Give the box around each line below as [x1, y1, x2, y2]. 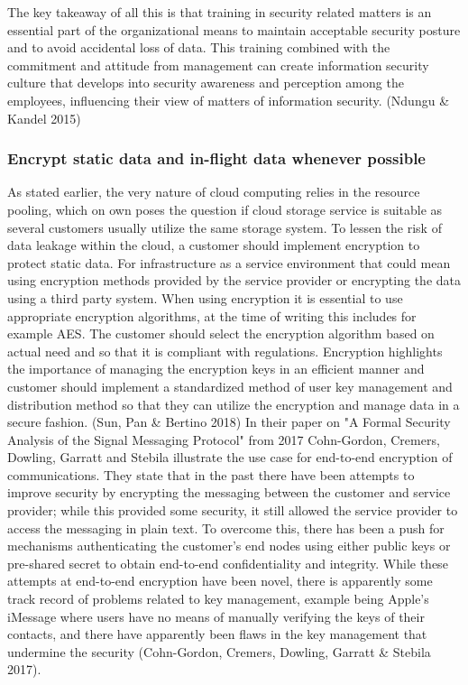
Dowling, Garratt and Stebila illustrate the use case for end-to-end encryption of [7, 448, 453, 467]
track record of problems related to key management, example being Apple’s [7, 589, 429, 608]
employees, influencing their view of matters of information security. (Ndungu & [7, 90, 450, 109]
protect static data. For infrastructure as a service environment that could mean [7, 253, 451, 272]
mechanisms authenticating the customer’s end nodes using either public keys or [7, 536, 451, 555]
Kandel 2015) [7, 108, 81, 127]
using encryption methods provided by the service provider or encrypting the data [7, 271, 461, 290]
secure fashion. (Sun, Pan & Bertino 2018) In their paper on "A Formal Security [7, 412, 451, 431]
